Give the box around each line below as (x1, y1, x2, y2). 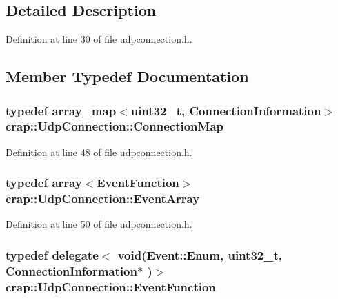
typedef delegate (6, 246, 99, 263)
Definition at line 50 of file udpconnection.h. (6, 217, 192, 231)
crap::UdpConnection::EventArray (6, 190, 200, 207)
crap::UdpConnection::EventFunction (6, 278, 216, 295)
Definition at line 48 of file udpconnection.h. (6, 144, 192, 159)
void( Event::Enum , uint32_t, (117, 246, 282, 263)
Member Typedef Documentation (6, 66, 249, 87)
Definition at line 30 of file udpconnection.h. (6, 32, 192, 46)
